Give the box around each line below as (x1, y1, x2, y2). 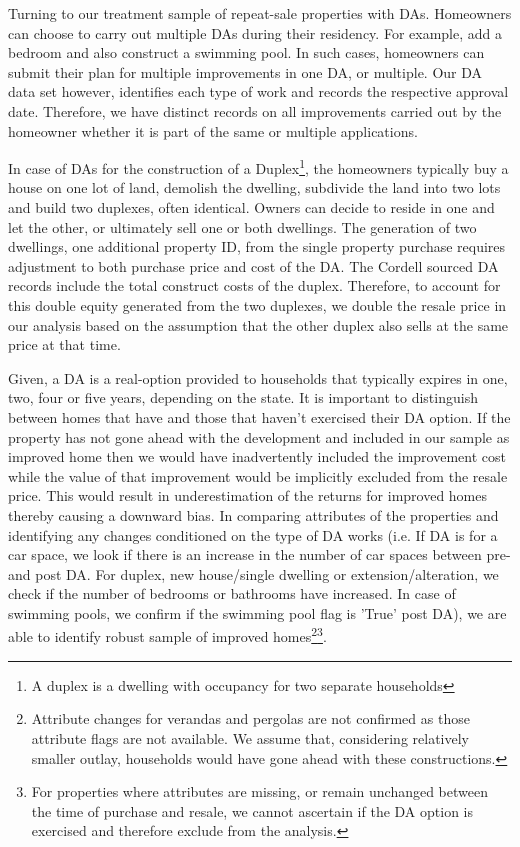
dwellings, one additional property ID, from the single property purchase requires (8, 236, 506, 257)
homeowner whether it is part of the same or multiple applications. (8, 120, 418, 141)
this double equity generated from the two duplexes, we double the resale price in (8, 294, 507, 315)
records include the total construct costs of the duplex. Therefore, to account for (8, 275, 501, 296)
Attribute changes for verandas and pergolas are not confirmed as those (31, 708, 470, 729)
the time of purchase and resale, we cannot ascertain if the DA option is (31, 800, 473, 821)
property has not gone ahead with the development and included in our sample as (8, 426, 510, 447)
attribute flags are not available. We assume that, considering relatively (31, 727, 469, 748)
